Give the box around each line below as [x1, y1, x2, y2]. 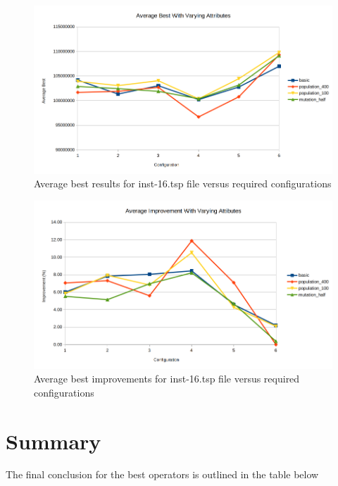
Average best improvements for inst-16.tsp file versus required [34, 371, 300, 386]
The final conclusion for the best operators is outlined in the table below [6, 467, 319, 482]
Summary [6, 426, 101, 455]
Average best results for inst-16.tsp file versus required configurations [34, 176, 332, 191]
